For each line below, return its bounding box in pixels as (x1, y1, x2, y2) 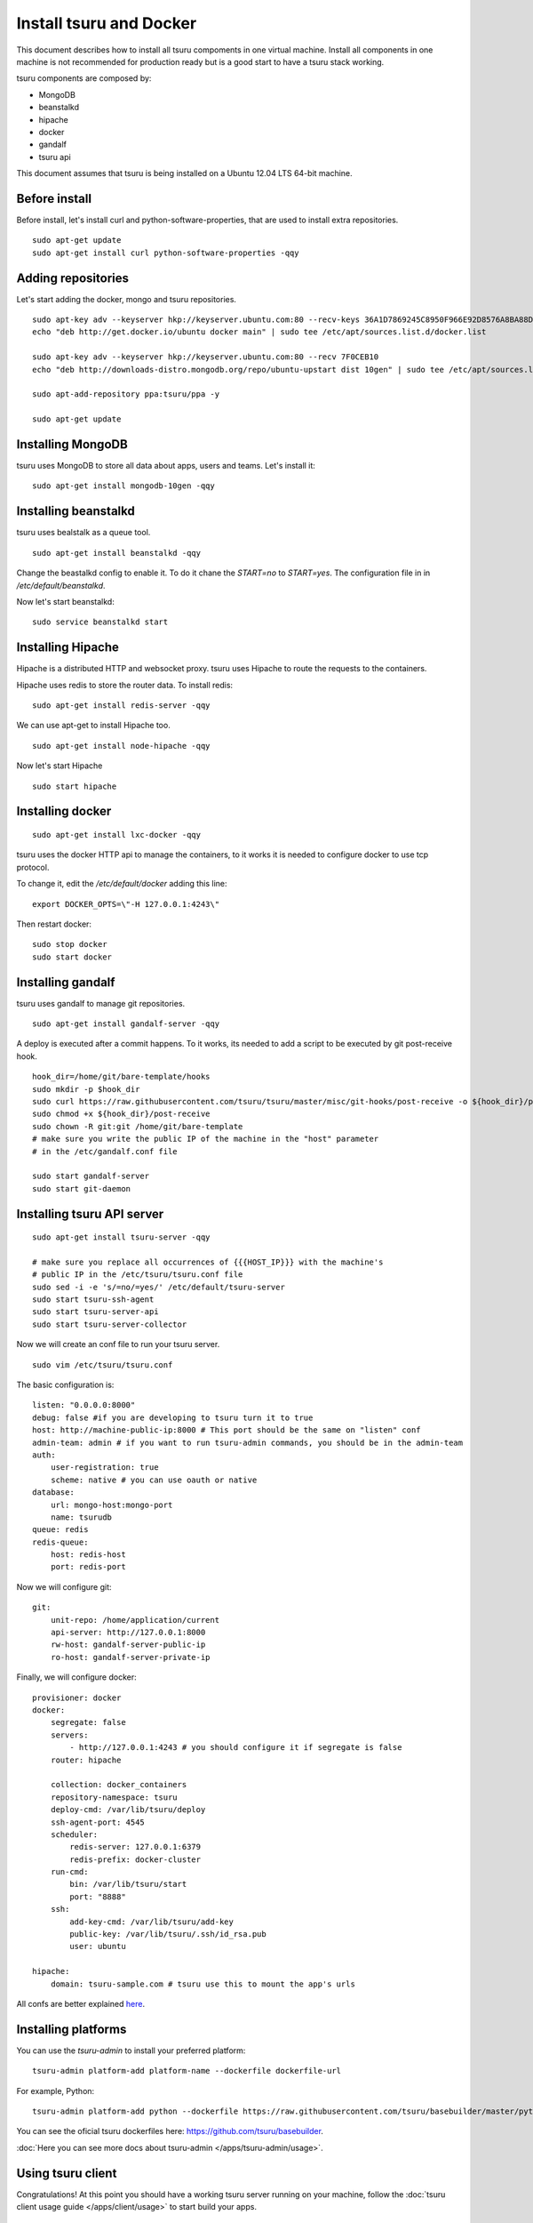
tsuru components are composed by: (16, 73, 152, 84)
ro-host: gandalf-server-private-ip (50, 1652, 211, 1662)
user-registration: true (50, 1463, 159, 1473)
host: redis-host (50, 1550, 126, 1560)
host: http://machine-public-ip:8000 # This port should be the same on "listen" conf (32, 1425, 421, 1435)
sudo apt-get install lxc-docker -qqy (32, 830, 202, 839)
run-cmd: (50, 1867, 89, 1877)
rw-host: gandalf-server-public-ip (50, 1640, 206, 1649)
